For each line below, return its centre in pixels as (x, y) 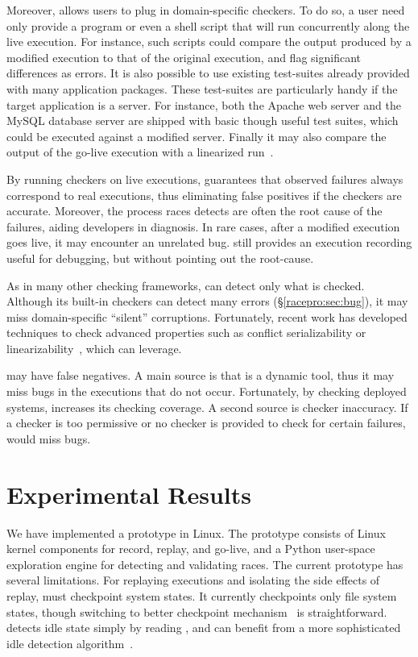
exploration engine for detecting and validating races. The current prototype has (205, 564)
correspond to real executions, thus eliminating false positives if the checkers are (204, 195)
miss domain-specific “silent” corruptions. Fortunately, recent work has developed (207, 316)
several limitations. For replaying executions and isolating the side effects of (193, 580)
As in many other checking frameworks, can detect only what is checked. (186, 285)
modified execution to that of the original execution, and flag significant (184, 57)
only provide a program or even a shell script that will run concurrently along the (208, 25)
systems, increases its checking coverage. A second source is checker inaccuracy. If (207, 407)
